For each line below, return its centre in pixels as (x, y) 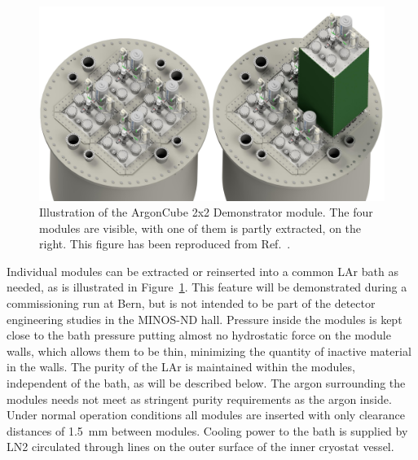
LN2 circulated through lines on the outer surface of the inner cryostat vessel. (200, 447)
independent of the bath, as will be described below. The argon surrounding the (206, 383)
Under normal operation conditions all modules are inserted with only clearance (206, 415)
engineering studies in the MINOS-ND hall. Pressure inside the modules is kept (205, 319)
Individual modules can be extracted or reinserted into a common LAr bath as (202, 271)
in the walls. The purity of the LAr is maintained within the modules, (181, 367)
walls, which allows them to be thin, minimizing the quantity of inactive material (209, 350)
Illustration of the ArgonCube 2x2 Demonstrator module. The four (206, 212)
